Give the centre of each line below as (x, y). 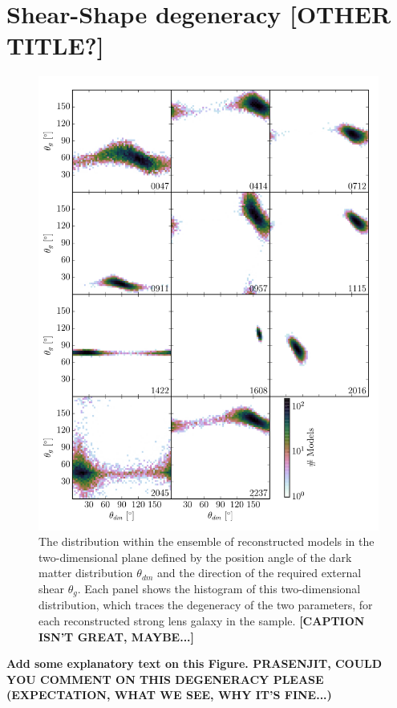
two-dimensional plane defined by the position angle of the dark (195, 557)
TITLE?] (55, 45)
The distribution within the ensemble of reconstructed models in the (207, 541)
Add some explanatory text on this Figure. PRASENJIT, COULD (194, 663)
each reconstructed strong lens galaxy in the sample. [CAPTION (202, 621)
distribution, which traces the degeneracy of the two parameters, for (206, 605)
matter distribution (86, 573)
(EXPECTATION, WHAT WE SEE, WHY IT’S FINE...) (169, 695)
